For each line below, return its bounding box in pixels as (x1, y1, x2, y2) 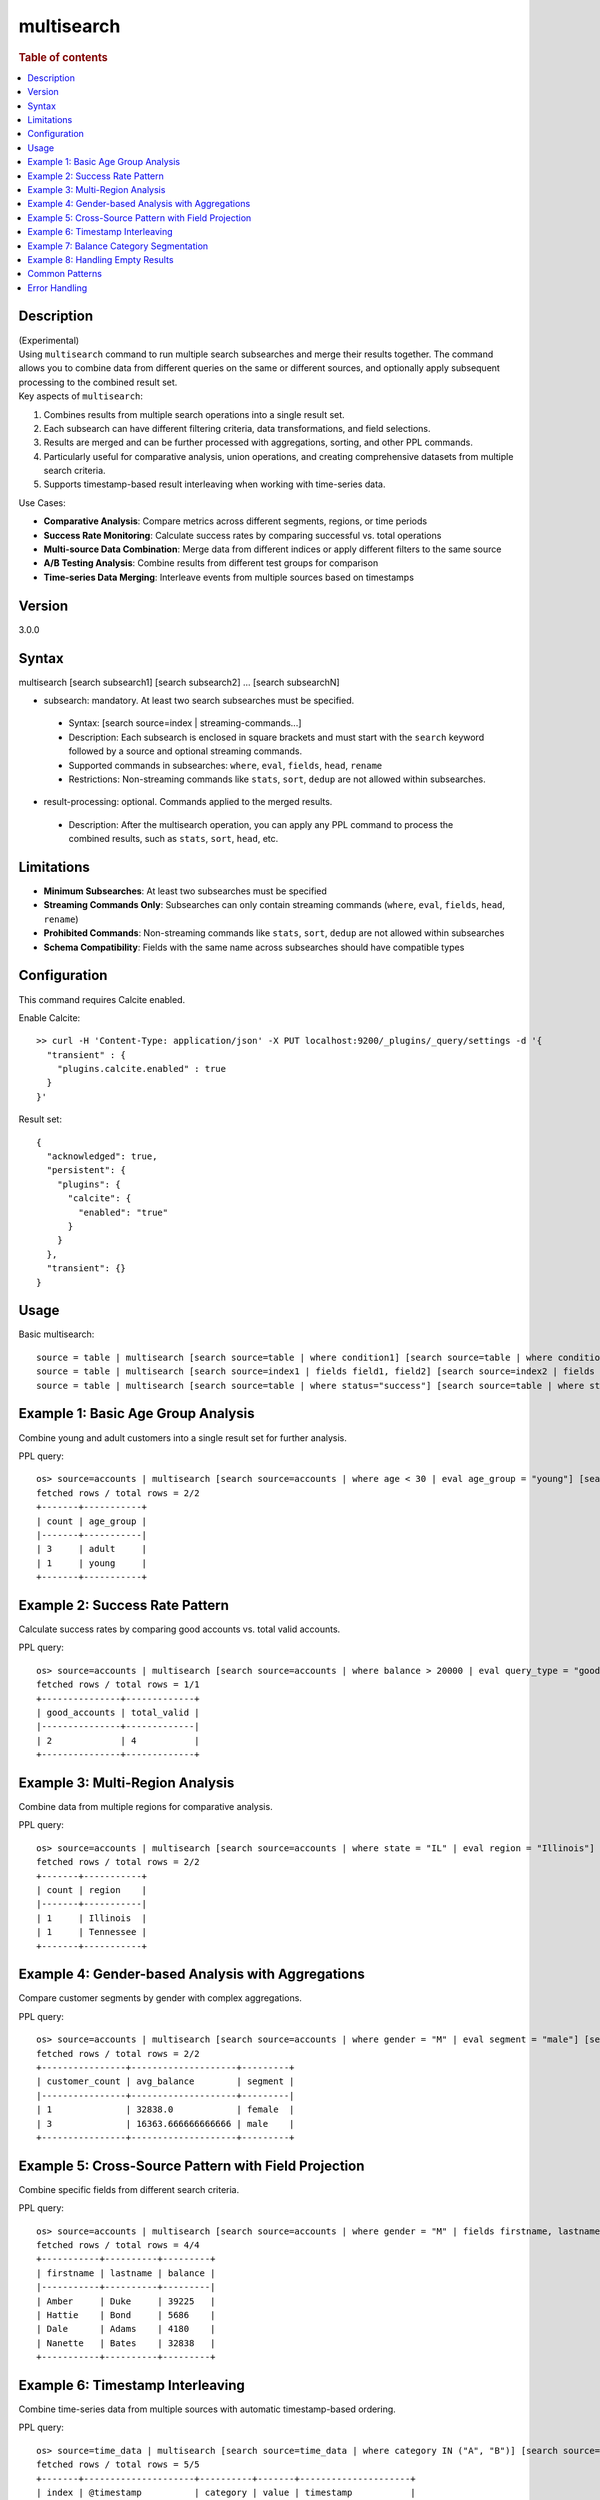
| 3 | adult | (36, 1543, 148, 1555)
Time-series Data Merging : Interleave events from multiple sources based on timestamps (43, 571, 415, 583)
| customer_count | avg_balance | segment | (36, 2076, 295, 2087)
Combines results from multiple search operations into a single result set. (43, 408, 345, 420)
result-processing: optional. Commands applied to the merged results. (43, 796, 333, 808)
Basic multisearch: (18, 1328, 95, 1340)
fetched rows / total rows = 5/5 (36, 2459, 200, 2470)
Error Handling (27, 281, 88, 294)
